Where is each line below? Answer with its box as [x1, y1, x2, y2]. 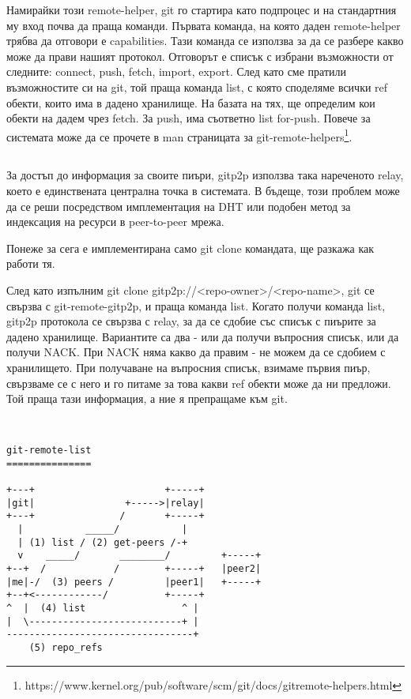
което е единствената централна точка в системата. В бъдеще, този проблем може [6, 182, 400, 198]
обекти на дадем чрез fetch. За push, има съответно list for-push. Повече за [6, 110, 371, 126]
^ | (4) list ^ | [6, 602, 199, 614]
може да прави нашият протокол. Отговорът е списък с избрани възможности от [6, 47, 394, 64]
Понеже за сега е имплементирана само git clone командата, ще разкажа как [6, 239, 375, 256]
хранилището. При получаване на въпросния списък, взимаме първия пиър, [6, 359, 371, 375]
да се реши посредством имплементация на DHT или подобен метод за [6, 197, 351, 214]
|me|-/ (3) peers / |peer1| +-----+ [6, 576, 262, 588]
